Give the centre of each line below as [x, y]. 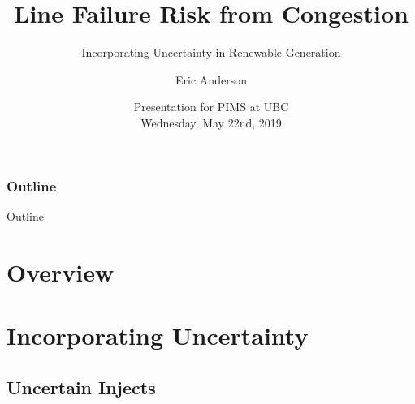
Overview [61, 271]
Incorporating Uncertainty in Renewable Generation [211, 52]
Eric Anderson [211, 79]
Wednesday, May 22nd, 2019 [211, 122]
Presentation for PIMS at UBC [211, 107]
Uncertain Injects [81, 387]
